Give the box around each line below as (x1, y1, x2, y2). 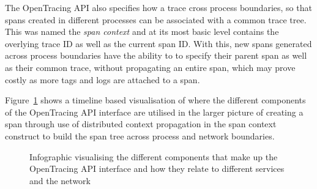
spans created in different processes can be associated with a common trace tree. (5, 13, 307, 26)
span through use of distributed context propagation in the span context (5, 117, 277, 130)
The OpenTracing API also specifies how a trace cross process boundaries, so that (5, 1, 312, 13)
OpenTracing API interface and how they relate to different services (29, 162, 285, 175)
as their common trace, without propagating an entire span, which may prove (5, 61, 296, 73)
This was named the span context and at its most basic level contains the (5, 25, 279, 38)
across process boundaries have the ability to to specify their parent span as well (5, 49, 307, 62)
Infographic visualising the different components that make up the (29, 150, 278, 163)
